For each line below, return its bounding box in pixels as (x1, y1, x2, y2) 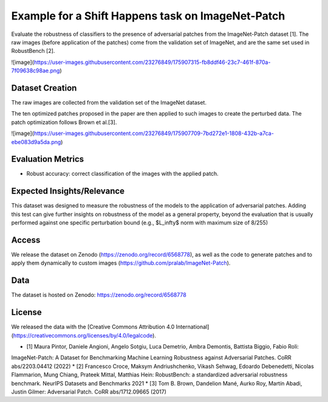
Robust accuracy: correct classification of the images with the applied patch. (26, 170, 219, 178)
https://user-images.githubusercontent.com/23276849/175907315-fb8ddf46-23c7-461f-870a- (33, 58, 271, 66)
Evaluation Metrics (11, 154, 84, 164)
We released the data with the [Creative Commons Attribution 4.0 (11, 323, 175, 331)
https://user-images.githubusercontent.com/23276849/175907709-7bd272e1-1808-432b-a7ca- (33, 130, 275, 137)
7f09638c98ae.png (11, 67, 60, 74)
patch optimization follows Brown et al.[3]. (11, 119, 117, 126)
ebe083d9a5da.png (11, 138, 61, 145)
